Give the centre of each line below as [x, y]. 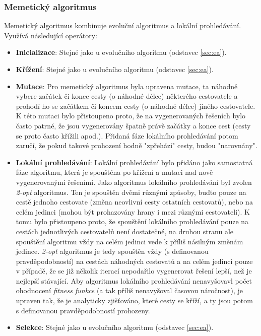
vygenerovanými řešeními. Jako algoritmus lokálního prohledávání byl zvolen [134, 182]
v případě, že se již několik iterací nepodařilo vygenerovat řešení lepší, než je [134, 271]
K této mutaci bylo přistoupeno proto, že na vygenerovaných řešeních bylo [131, 116]
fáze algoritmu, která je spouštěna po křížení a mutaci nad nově [114, 172]
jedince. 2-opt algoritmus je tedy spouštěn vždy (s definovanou [112, 251]
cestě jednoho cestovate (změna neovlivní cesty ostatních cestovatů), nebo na [134, 202]
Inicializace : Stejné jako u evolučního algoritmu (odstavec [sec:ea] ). [121, 52]
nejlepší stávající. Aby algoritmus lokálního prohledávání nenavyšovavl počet [134, 280]
